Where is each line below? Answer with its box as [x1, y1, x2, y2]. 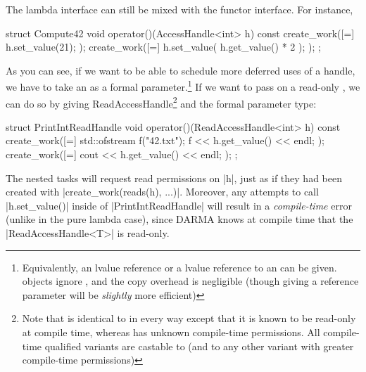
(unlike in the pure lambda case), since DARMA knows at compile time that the [6, 212, 353, 226]
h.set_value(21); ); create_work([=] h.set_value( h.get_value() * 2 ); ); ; [6, 39, 321, 54]
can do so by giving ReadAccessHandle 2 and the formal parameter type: [6, 94, 317, 110]
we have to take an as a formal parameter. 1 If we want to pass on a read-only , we [6, 77, 360, 94]
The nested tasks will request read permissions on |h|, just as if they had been [6, 170, 342, 185]
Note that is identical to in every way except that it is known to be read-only [22, 311, 356, 326]
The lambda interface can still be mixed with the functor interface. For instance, [6, 2, 353, 16]
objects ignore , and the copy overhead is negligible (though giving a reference [22, 274, 359, 288]
